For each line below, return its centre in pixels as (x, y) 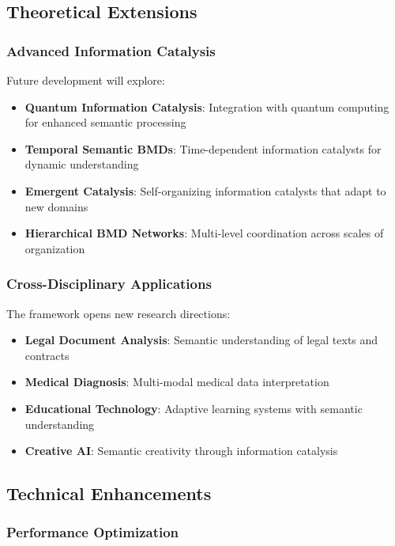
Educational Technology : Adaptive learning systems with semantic (194, 408)
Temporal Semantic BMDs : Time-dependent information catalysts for (203, 148)
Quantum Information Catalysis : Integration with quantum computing (207, 106)
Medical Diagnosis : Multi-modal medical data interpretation (177, 382)
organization (55, 248)
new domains (56, 206)
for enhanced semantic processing (105, 122)
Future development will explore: (86, 80)
